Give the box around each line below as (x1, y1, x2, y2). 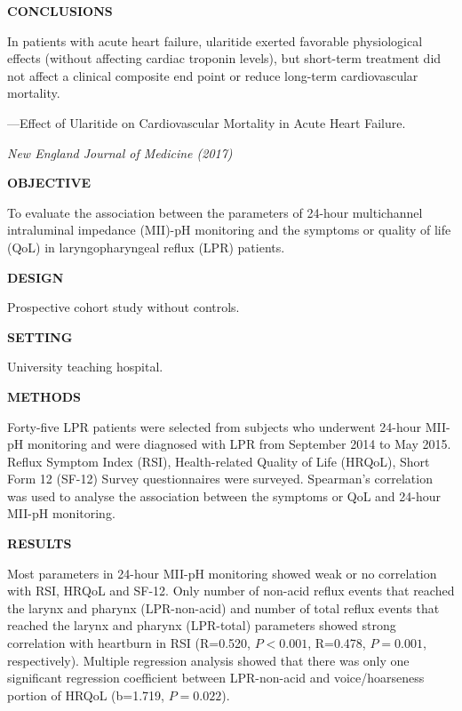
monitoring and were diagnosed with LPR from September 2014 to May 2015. (27, 435, 451, 453)
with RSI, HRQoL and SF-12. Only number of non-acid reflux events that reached (7, 581, 455, 600)
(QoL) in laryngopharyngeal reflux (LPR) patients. (7, 237, 285, 256)
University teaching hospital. (7, 357, 163, 376)
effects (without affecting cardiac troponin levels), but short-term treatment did (7, 49, 442, 68)
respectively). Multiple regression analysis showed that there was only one (7, 651, 410, 669)
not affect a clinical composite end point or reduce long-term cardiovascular (7, 66, 418, 84)
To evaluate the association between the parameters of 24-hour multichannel (7, 203, 423, 221)
